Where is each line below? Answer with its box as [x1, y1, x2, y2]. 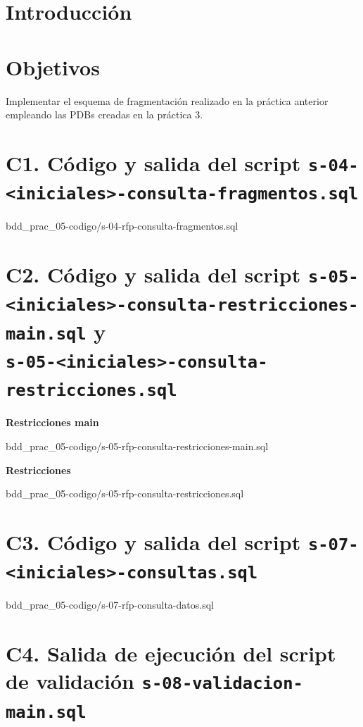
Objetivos [6, 52, 100, 81]
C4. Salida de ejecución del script [6, 639, 336, 668]
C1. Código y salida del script [6, 148, 301, 177]
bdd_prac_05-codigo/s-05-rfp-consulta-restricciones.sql [6, 486, 244, 501]
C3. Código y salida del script [6, 527, 301, 556]
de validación [6, 666, 134, 695]
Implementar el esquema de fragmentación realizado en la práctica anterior [6, 93, 329, 108]
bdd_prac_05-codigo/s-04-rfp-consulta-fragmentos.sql [6, 218, 238, 233]
